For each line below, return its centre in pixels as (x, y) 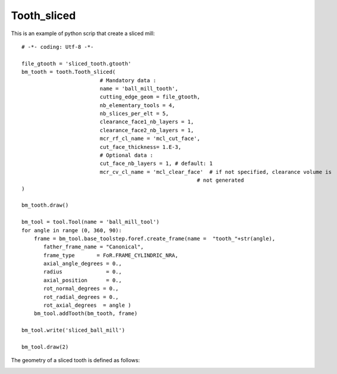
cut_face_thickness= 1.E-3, (140, 147)
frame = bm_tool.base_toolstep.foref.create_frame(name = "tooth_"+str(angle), (155, 239)
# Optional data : (127, 155)
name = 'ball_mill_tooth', (139, 88)
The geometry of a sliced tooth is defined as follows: (75, 360)
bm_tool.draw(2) (45, 347)
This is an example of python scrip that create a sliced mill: (83, 33)
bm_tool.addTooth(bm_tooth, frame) (86, 314)
